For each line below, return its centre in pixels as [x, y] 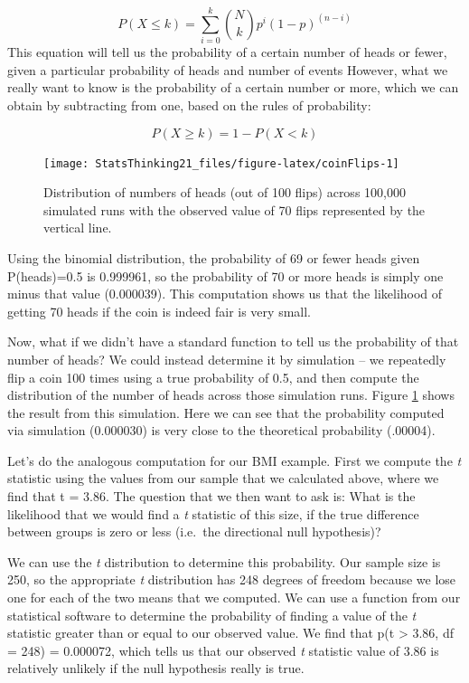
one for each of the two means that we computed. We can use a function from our [234, 598]
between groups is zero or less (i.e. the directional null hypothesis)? [194, 531]
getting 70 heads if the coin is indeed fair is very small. [159, 311]
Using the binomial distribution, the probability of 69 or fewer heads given [214, 257]
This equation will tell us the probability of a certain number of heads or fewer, [227, 52]
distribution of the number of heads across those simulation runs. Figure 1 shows [231, 395]
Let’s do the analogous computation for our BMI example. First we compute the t [234, 460]
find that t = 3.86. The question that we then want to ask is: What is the [211, 496]
